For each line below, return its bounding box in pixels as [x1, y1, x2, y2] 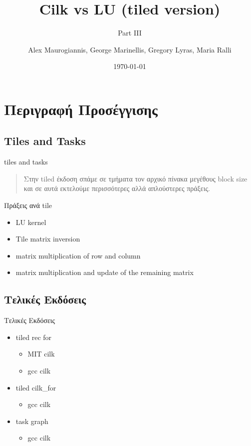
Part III [118, 27, 142, 38]
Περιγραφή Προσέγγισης [4, 98, 158, 119]
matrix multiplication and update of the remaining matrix [15, 267, 194, 277]
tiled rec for [15, 331, 52, 342]
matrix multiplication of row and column [15, 250, 141, 260]
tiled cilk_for [15, 382, 56, 392]
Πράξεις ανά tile [4, 200, 52, 210]
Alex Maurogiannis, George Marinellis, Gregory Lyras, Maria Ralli [28, 44, 232, 54]
